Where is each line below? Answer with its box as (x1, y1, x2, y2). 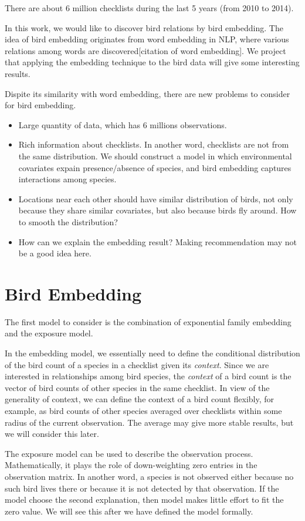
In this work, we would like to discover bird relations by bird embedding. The (5, 21, 283, 34)
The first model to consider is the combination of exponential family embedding (5, 315, 292, 328)
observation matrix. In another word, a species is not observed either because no (5, 470, 294, 482)
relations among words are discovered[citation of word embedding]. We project (5, 44, 286, 56)
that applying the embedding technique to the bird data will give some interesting (5, 56, 300, 68)
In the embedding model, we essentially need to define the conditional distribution (5, 347, 300, 359)
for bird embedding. (5, 99, 76, 111)
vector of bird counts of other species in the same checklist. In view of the (5, 381, 270, 393)
